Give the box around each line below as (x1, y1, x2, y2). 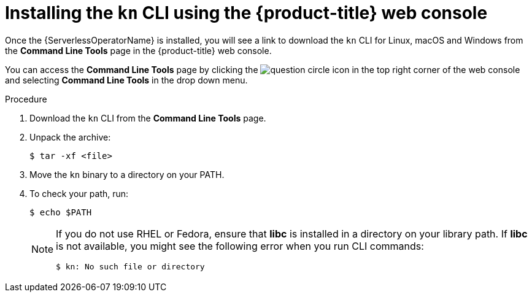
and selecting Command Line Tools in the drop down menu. (5, 74, 248, 85)
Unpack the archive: (29, 131, 111, 142)
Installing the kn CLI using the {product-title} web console (5, 2, 488, 23)
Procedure (5, 93, 47, 104)
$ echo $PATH (29, 207, 92, 217)
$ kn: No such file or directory (56, 261, 205, 271)
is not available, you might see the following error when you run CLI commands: (56, 239, 424, 252)
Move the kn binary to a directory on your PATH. (29, 169, 225, 180)
